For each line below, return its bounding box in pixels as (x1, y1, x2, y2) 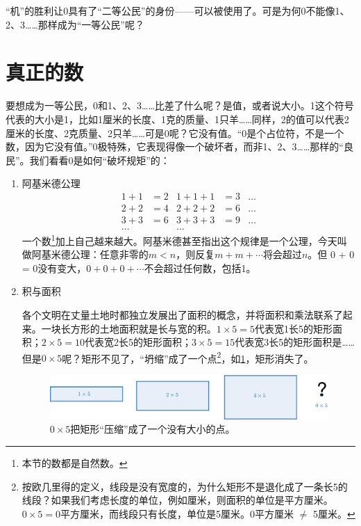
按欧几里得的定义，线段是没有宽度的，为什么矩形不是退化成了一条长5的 (22, 479, 348, 493)
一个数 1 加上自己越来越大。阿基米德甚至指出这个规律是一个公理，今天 (22, 232, 337, 248)
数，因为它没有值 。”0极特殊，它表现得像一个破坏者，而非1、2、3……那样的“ (6, 139, 344, 154)
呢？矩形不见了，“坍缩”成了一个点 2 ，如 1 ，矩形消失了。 (62, 349, 314, 365)
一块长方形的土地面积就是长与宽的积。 (41, 321, 217, 335)
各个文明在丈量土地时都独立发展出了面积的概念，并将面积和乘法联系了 (22, 308, 343, 322)
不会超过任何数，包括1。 (144, 260, 256, 275)
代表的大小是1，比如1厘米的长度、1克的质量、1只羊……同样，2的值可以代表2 (6, 111, 349, 126)
